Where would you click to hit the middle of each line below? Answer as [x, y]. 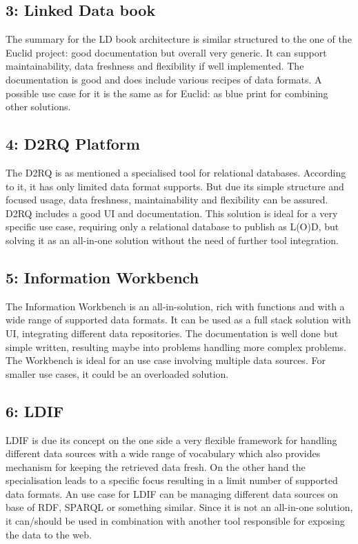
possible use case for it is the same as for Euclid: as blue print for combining [167, 93]
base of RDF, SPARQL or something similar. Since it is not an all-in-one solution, [179, 507]
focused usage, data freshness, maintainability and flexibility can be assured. [167, 200]
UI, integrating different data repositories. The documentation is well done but [172, 333]
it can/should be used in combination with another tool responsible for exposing [175, 521]
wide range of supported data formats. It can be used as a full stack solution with [178, 320]
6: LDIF [35, 411]
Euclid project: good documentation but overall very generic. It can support [166, 52]
